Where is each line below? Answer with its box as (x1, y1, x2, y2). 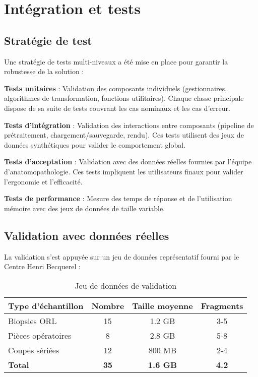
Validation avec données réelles (4, 227, 169, 243)
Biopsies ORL (8, 315, 57, 327)
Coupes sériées (8, 344, 59, 356)
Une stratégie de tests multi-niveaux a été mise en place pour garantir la (4, 56, 228, 67)
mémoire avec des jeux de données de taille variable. (4, 203, 165, 213)
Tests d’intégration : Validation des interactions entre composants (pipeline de (4, 119, 254, 130)
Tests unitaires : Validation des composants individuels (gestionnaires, (4, 83, 227, 93)
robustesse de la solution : (4, 66, 84, 77)
